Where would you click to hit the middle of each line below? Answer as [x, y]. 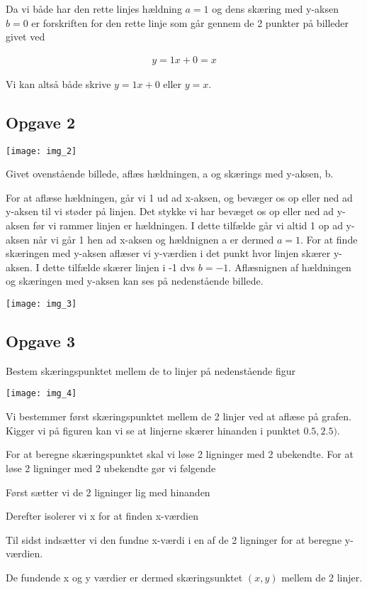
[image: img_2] [41, 151]
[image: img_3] [41, 304]
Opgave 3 [40, 341]
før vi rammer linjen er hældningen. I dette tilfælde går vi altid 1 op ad [188, 225]
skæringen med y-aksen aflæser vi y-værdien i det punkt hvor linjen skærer [168, 253]
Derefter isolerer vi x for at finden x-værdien [102, 516]
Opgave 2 [40, 122]
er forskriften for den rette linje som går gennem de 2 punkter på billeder [190, 22]
